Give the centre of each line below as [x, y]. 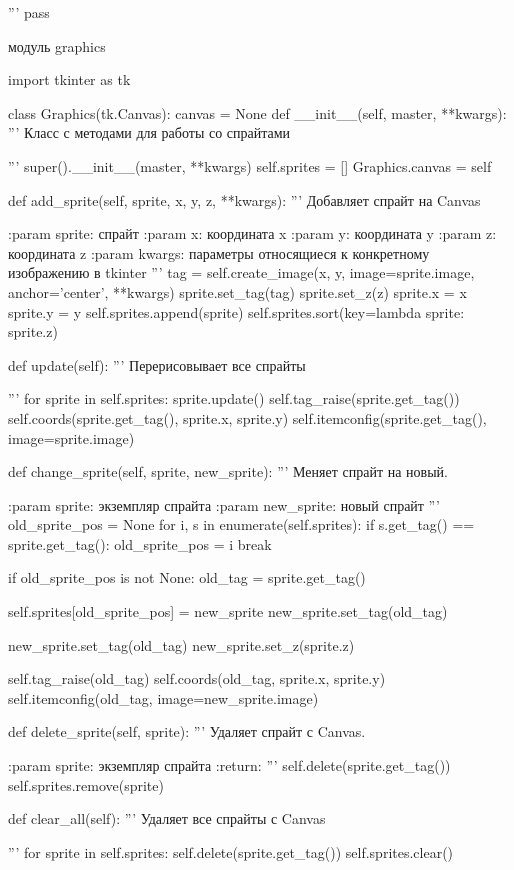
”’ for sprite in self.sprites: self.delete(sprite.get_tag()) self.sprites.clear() [231, 851]
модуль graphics [57, 45]
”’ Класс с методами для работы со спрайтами [149, 132]
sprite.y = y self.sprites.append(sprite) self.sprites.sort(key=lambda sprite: [236, 311]
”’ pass [29, 12]
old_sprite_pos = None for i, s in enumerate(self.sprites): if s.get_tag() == [241, 524]
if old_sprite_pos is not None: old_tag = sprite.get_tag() [187, 577]
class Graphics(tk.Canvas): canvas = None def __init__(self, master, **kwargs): [257, 112]
